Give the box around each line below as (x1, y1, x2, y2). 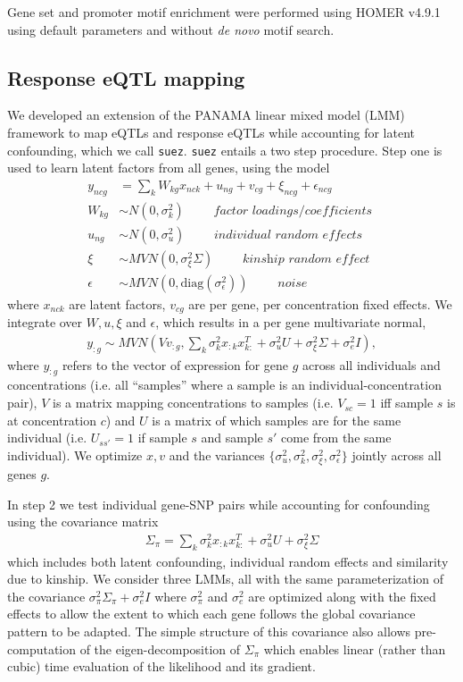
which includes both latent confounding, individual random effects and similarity (7, 551, 449, 570)
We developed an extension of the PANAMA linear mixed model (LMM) (7, 105, 405, 124)
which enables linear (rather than (263, 639, 446, 658)
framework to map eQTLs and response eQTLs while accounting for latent (7, 122, 415, 141)
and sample (201, 428, 263, 447)
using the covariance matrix (7, 512, 159, 531)
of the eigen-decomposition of (79, 639, 241, 658)
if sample (137, 428, 187, 447)
